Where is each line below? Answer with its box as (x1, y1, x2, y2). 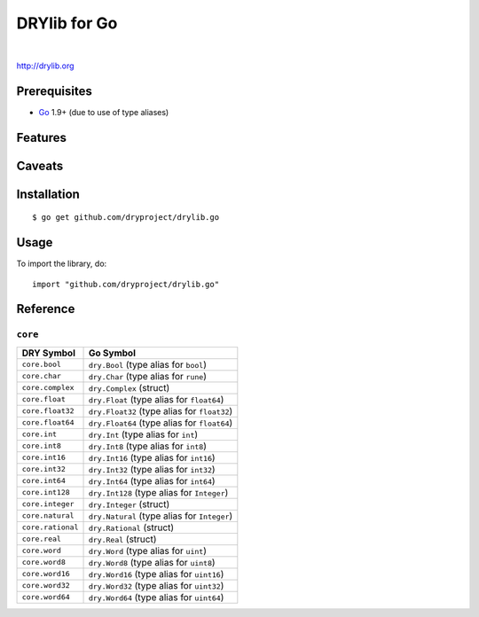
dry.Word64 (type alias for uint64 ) (88, 590, 224, 603)
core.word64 (21, 592, 70, 602)
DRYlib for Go (16, 13, 118, 33)
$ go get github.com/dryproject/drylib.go (32, 213, 220, 223)
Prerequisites (16, 83, 92, 98)
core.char (21, 371, 62, 381)
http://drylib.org (16, 60, 75, 71)
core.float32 (21, 406, 75, 416)
